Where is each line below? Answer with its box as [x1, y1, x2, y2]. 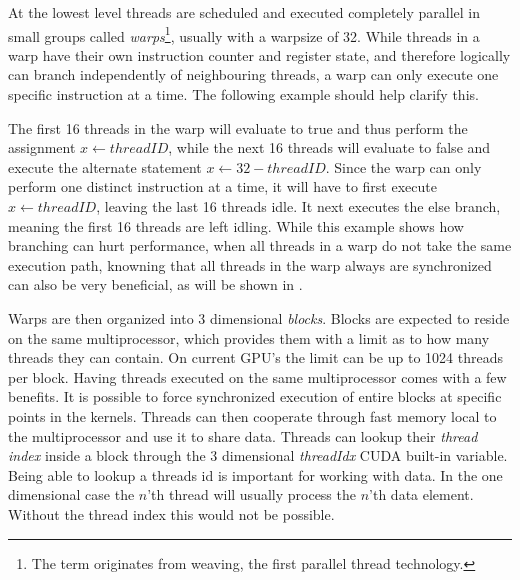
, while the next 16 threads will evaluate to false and [168, 137, 491, 158]
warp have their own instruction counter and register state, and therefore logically [8, 44, 511, 65]
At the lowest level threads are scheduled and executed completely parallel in [8, 2, 481, 22]
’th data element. [369, 484, 474, 505]
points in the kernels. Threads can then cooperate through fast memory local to [8, 405, 497, 426]
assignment [8, 137, 76, 158]
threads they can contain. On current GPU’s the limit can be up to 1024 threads [8, 347, 503, 368]
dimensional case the [8, 484, 135, 505]
